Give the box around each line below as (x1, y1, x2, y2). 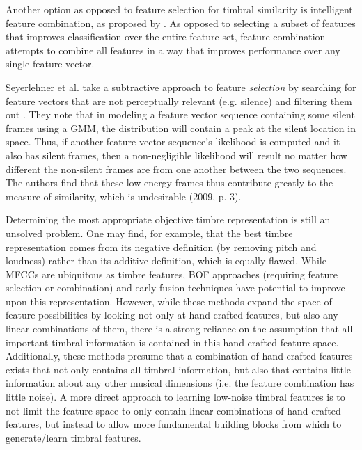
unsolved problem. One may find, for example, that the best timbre (6, 225, 293, 240)
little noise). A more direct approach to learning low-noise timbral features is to (6, 389, 345, 404)
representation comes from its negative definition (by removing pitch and (6, 239, 317, 254)
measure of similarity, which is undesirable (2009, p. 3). (6, 188, 242, 203)
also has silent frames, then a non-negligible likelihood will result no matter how (6, 147, 347, 162)
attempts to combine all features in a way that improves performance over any (6, 42, 340, 57)
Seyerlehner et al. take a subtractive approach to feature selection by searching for (6, 79, 356, 94)
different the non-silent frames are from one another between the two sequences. (6, 161, 347, 176)
